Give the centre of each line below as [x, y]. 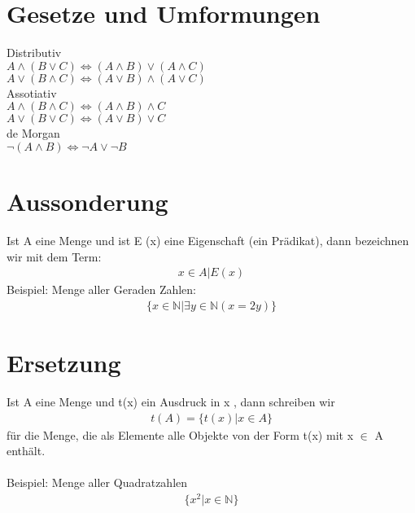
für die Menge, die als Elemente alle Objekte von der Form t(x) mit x [180, 434]
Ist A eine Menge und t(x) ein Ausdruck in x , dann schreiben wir [171, 401]
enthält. [26, 451]
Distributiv [34, 53]
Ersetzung [64, 363]
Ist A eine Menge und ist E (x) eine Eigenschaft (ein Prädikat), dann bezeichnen [208, 241]
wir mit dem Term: [54, 256]
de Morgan [33, 133]
